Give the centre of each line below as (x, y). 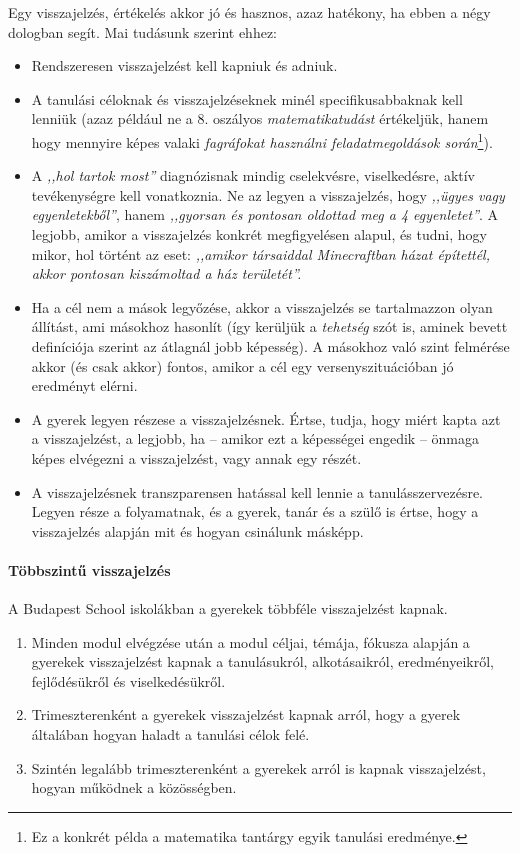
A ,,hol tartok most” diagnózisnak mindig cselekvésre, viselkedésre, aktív (253, 175)
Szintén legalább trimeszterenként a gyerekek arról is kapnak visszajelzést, (258, 767)
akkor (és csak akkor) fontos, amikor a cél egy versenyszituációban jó (242, 365)
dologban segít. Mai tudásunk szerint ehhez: (143, 31)
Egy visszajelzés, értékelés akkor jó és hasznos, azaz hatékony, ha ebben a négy (249, 12)
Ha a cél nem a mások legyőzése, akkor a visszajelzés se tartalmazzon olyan (262, 306)
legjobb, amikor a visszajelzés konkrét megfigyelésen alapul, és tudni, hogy (259, 234)
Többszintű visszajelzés (89, 569)
